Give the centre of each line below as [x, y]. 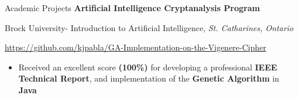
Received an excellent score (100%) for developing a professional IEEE [148, 67]
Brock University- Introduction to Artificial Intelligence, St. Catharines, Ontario [149, 27]
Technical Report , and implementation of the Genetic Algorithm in [149, 78]
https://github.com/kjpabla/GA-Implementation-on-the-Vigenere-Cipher [136, 47]
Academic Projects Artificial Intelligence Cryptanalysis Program [132, 8]
